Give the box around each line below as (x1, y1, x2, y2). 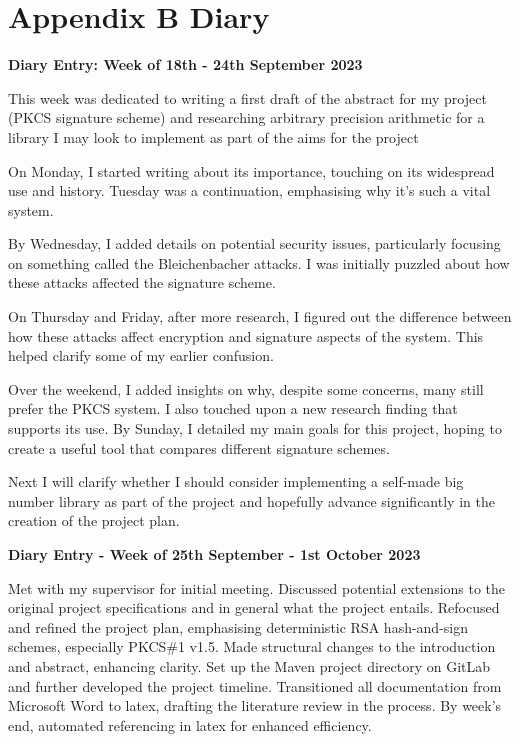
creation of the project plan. (8, 510, 180, 531)
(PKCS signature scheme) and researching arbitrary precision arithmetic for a (8, 107, 485, 128)
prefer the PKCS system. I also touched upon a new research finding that (8, 398, 458, 419)
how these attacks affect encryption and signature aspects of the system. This (8, 325, 484, 346)
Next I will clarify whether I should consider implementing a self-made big (8, 471, 464, 492)
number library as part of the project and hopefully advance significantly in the (8, 490, 495, 511)
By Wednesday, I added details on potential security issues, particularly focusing (8, 233, 501, 254)
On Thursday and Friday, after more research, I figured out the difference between (8, 306, 512, 327)
